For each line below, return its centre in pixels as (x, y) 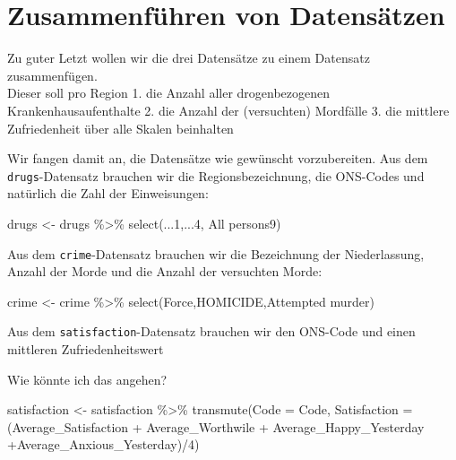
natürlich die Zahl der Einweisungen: (108, 193)
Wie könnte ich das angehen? (87, 379)
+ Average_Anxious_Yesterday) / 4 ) (103, 444)
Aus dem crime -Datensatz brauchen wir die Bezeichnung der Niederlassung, (216, 253)
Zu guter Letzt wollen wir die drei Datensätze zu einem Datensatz (189, 58)
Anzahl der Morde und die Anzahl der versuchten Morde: (165, 271)
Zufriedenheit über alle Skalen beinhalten (120, 128)
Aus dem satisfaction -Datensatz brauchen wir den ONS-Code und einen (211, 331)
